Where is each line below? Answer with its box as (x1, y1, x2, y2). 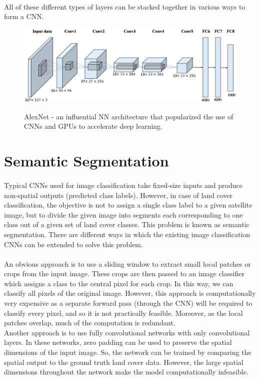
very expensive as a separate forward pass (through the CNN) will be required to (4, 298, 252, 308)
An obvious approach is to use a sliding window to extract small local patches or (4, 258, 251, 269)
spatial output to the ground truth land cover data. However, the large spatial (4, 356, 243, 367)
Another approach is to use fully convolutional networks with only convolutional (4, 327, 250, 337)
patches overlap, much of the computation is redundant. (4, 317, 175, 328)
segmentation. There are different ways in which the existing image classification (4, 229, 250, 239)
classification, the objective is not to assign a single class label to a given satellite (4, 200, 252, 210)
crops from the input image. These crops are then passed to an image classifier (4, 268, 244, 279)
